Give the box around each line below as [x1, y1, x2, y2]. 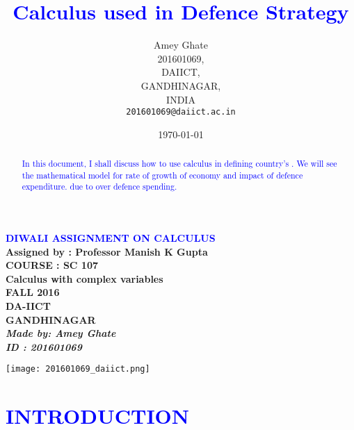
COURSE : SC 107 [6, 258, 99, 272]
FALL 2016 [6, 285, 60, 299]
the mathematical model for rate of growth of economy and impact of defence [22, 169, 303, 181]
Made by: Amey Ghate [6, 326, 116, 340]
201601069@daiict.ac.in [126, 107, 236, 117]
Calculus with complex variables [6, 271, 163, 286]
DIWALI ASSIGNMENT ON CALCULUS [6, 231, 216, 245]
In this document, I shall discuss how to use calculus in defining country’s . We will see [22, 158, 337, 169]
